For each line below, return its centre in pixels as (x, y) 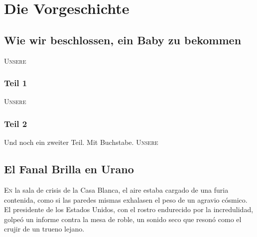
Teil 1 (16, 83)
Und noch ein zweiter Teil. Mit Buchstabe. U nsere (81, 142)
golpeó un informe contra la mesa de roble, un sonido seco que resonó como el (123, 219)
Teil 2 (16, 123)
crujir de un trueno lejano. (44, 229)
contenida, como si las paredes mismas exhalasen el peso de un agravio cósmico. (126, 199)
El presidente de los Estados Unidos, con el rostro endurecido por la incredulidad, (129, 209)
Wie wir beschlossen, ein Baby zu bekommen (123, 40)
